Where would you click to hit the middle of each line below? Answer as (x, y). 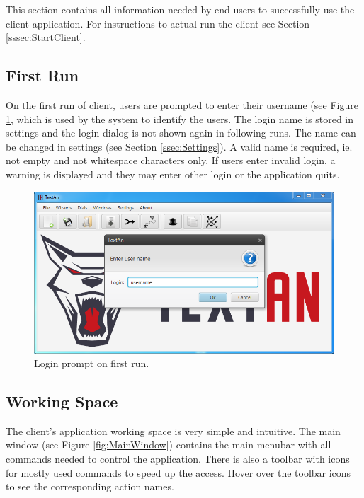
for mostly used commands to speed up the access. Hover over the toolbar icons (178, 472)
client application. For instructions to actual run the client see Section (158, 23)
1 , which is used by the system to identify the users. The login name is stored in (180, 118)
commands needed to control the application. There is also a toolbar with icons (178, 459)
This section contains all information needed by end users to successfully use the (180, 9)
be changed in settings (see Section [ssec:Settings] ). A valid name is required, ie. (179, 146)
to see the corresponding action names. (90, 486)
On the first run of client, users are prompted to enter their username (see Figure (182, 104)
